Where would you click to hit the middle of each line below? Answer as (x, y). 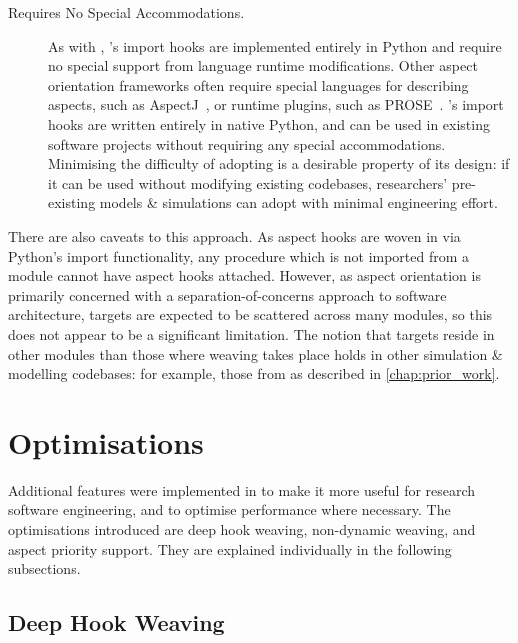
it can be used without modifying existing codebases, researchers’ (248, 182)
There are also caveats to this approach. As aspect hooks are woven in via (234, 235)
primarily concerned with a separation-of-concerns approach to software (227, 294)
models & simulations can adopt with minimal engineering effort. (298, 202)
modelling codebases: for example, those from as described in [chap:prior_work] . (254, 373)
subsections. (44, 568)
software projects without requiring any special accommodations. (247, 143)
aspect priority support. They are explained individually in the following (230, 548)
